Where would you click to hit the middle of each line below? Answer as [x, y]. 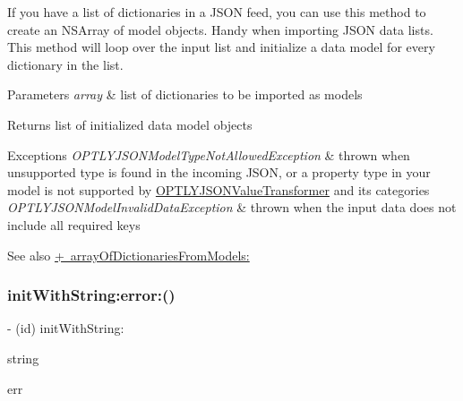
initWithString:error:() [91, 295]
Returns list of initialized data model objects [130, 124]
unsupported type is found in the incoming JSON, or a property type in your [219, 172]
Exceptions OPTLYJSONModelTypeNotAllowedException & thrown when [209, 154]
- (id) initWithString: [66, 328]
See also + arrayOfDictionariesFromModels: [129, 255]
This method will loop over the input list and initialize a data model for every [221, 47]
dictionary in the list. [65, 64]
